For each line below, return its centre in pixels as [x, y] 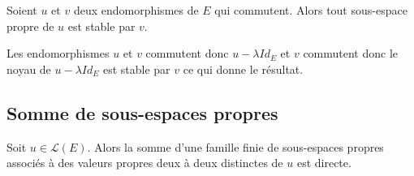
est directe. [324, 163]
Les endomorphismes [58, 53]
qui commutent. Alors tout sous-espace [311, 10]
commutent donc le [351, 53]
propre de [30, 26]
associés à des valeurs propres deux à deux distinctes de [145, 163]
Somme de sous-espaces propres [142, 112]
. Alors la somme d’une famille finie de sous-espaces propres [235, 146]
